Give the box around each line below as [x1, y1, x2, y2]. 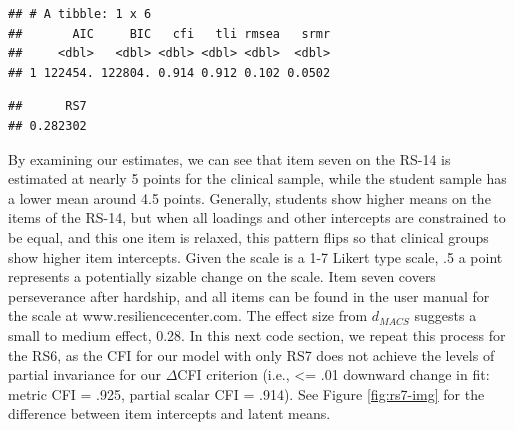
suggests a [414, 305, 477, 326]
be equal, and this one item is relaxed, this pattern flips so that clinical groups [8, 226, 489, 247]
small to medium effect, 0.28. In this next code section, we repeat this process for [8, 324, 506, 345]
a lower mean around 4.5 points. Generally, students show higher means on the [8, 187, 491, 208]
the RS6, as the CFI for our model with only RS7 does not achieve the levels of [8, 344, 495, 365]
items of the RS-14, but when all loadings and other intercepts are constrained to [8, 207, 506, 228]
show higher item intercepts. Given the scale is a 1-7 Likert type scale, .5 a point [8, 246, 503, 267]
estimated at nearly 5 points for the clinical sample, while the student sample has [8, 168, 507, 189]
